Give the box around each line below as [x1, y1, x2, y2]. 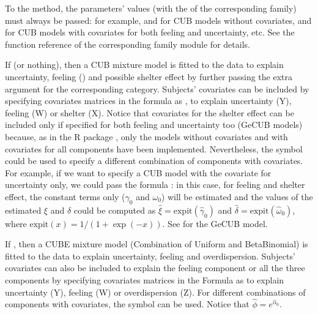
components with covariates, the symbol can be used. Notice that [5, 297, 250, 310]
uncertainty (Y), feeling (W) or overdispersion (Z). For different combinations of [5, 285, 306, 298]
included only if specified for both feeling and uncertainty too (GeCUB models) [5, 118, 303, 131]
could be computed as [73, 203, 156, 216]
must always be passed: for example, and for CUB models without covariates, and [5, 13, 312, 26]
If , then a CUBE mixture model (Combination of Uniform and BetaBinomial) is [5, 237, 308, 250]
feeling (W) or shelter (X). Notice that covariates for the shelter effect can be [5, 106, 294, 119]
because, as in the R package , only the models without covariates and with [5, 130, 288, 143]
